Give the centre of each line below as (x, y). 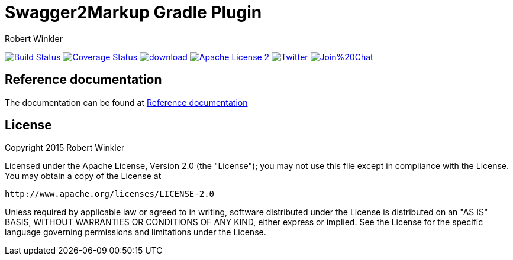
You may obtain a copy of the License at (83, 176)
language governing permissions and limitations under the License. (135, 232)
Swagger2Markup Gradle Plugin (133, 12)
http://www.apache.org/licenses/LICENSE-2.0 (110, 194)
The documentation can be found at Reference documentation (126, 102)
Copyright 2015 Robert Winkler (65, 148)
